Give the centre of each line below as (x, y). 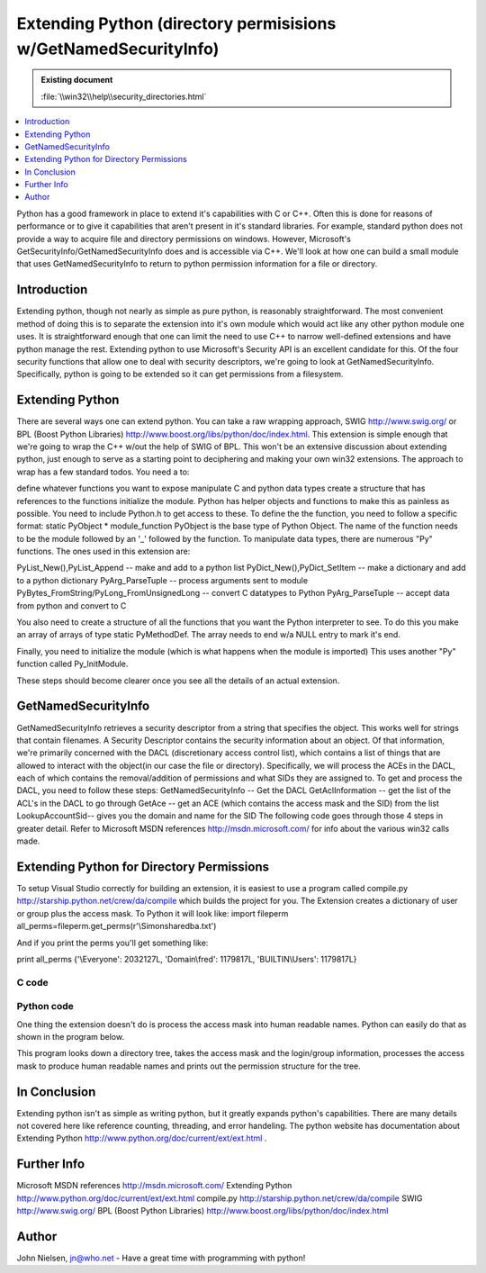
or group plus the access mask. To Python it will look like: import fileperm (153, 913)
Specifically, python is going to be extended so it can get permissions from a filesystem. (180, 375)
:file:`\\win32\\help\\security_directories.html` (124, 96)
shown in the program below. (71, 1036)
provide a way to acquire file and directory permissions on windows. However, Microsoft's (184, 239)
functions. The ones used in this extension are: (103, 551)
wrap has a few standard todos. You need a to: (103, 472)
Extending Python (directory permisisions (176, 23)
